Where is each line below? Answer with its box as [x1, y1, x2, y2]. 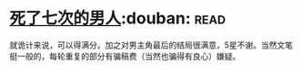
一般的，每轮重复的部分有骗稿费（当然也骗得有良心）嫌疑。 [16, 50, 241, 61]
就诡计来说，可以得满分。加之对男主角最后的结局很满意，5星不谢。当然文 [9, 39, 286, 50]
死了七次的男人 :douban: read [9, 8, 226, 29]
